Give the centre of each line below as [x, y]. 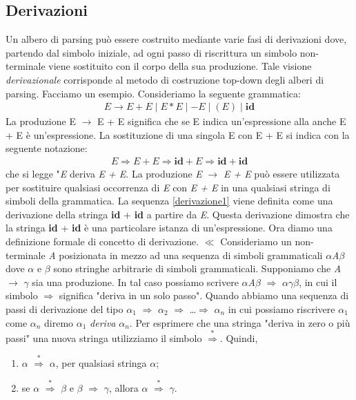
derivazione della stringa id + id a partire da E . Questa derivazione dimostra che [178, 214]
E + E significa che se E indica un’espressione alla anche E [222, 121]
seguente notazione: [47, 148]
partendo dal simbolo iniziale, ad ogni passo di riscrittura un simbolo [151, 52]
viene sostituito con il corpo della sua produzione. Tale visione [180, 66]
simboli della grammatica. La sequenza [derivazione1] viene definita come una [169, 201]
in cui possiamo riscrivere [281, 308]
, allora [124, 387]
